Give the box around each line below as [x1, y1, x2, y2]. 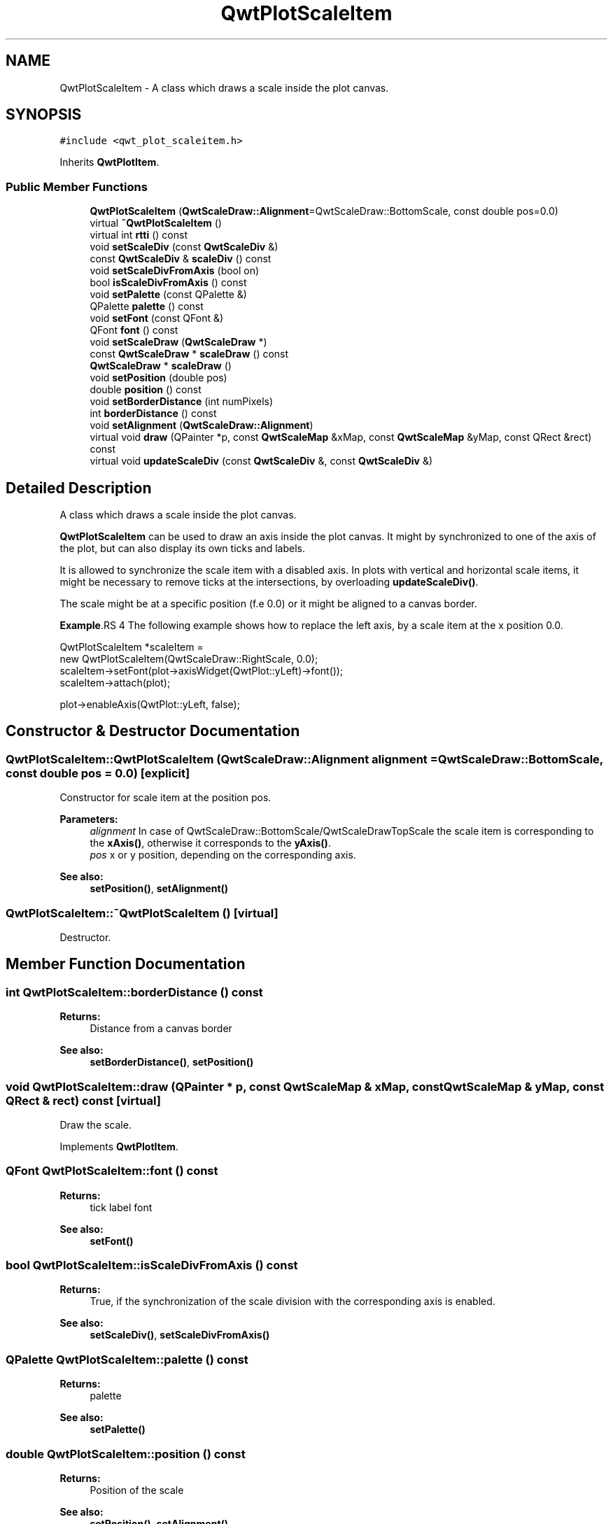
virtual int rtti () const [90, 229, 188, 241]
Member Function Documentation [6, 955, 246, 973]
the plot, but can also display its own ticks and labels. [59, 542, 305, 555]
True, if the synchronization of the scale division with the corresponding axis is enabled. [90, 1295, 495, 1308]
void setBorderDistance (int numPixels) [90, 395, 274, 408]
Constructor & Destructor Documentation [6, 722, 300, 740]
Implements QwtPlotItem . [59, 1140, 178, 1152]
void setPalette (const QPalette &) [90, 288, 247, 301]
